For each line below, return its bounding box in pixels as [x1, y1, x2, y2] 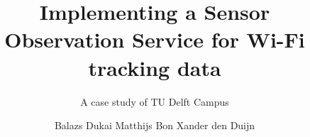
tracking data [88, 53, 221, 82]
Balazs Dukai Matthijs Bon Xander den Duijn [54, 118, 255, 133]
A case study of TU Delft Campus [80, 94, 229, 109]
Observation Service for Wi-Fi [4, 25, 305, 54]
